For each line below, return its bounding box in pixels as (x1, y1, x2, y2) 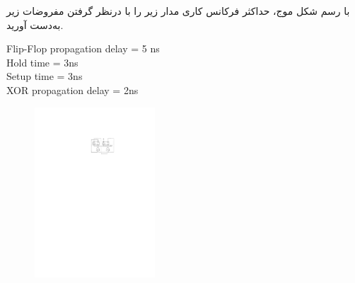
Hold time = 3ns (6, 54, 78, 69)
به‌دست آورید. (6, 17, 64, 32)
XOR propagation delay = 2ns (6, 82, 139, 97)
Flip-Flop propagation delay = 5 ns (6, 41, 160, 56)
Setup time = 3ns (6, 69, 83, 83)
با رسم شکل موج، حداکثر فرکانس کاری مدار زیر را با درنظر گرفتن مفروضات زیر (6, 4, 350, 18)
